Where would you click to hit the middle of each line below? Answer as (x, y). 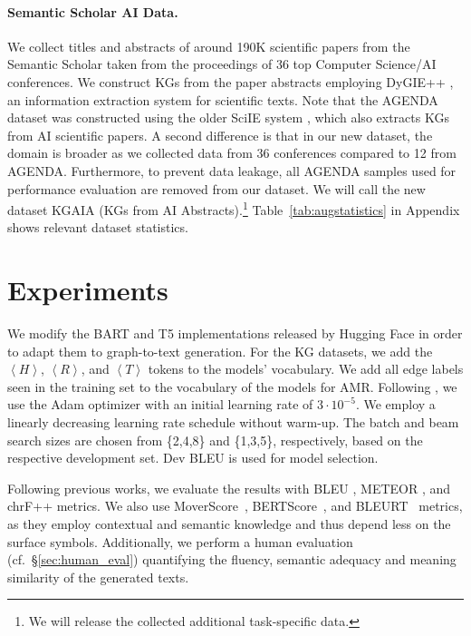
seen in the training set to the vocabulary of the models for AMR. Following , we (232, 386)
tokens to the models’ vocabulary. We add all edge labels (306, 369)
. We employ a (395, 404)
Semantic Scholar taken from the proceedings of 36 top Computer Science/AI (222, 64)
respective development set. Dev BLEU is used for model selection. (193, 458)
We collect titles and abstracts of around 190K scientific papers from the (209, 46)
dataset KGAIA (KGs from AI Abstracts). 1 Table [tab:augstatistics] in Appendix (234, 208)
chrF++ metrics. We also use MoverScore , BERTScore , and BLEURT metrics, (235, 506)
